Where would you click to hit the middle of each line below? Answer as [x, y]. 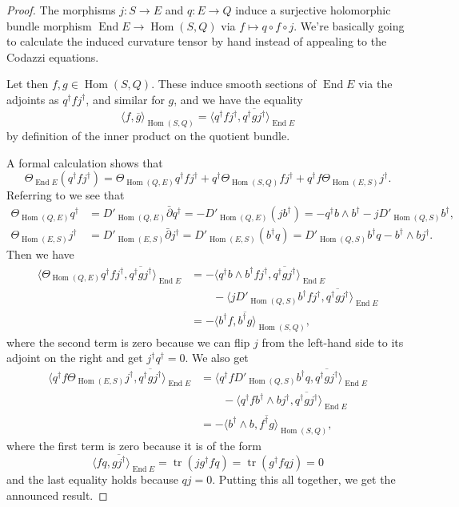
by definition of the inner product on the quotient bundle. [148, 136]
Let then [28, 84]
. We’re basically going [349, 25]
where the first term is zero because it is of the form [134, 445]
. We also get [217, 358]
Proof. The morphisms [61, 10]
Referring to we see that [66, 195]
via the [375, 84]
